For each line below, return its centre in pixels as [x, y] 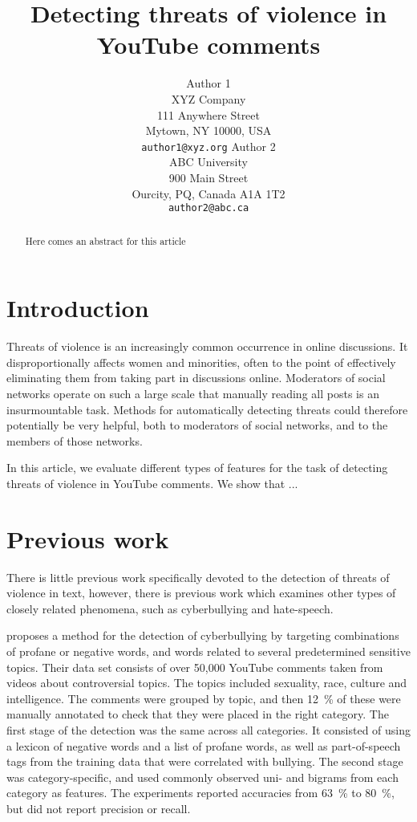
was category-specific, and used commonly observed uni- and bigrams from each [202, 777]
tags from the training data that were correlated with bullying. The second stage [205, 761]
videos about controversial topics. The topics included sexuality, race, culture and [207, 683]
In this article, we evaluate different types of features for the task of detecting [197, 468]
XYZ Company [208, 98]
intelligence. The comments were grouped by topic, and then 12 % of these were [204, 698]
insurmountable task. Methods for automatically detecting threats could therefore [207, 409]
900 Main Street [208, 177]
